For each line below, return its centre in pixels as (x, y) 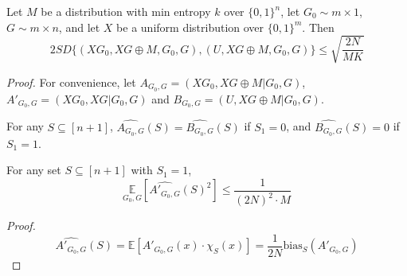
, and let (79, 27)
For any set (34, 170)
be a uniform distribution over (190, 27)
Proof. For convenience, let (71, 82)
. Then (318, 27)
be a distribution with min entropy (126, 11)
